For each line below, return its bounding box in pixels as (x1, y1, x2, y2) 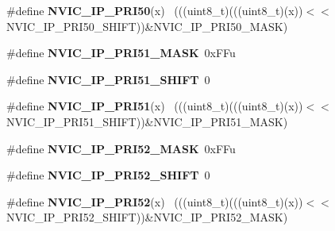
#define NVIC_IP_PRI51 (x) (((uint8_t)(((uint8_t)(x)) (6, 98, 303, 114)
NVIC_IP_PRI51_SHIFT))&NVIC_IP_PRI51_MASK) (6, 113, 288, 129)
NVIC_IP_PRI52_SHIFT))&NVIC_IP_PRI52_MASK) (6, 209, 288, 225)
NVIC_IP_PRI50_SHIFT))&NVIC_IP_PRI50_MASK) (6, 17, 288, 34)
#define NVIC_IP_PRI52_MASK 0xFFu (6, 140, 236, 156)
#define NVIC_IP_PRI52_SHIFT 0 (6, 167, 210, 183)
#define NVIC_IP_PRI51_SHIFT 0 (6, 71, 210, 87)
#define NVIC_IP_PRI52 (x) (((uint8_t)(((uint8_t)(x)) (6, 193, 303, 210)
